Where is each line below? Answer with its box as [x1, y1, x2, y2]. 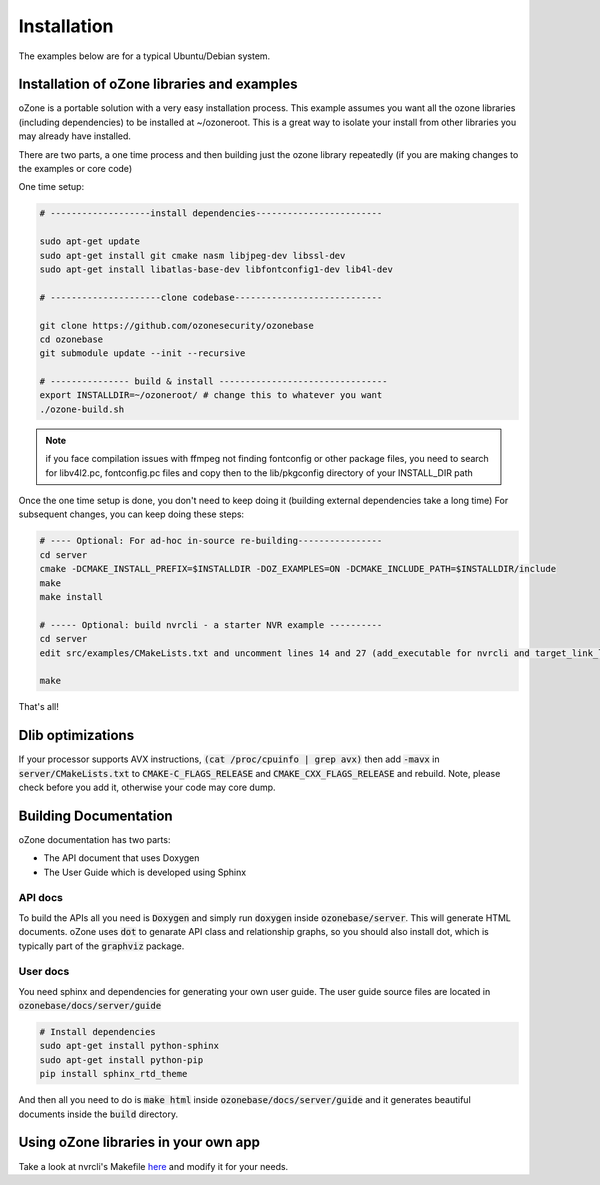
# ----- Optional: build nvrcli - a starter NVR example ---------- [39, 619, 383, 630]
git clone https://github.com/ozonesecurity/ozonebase [39, 320, 314, 331]
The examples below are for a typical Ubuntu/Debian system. [18, 50, 271, 62]
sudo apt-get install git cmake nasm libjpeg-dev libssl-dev [39, 250, 346, 261]
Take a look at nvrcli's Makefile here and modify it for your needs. [18, 1160, 289, 1172]
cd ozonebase [39, 333, 104, 345]
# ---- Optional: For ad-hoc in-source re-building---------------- [39, 535, 383, 547]
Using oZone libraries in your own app [18, 1134, 260, 1151]
